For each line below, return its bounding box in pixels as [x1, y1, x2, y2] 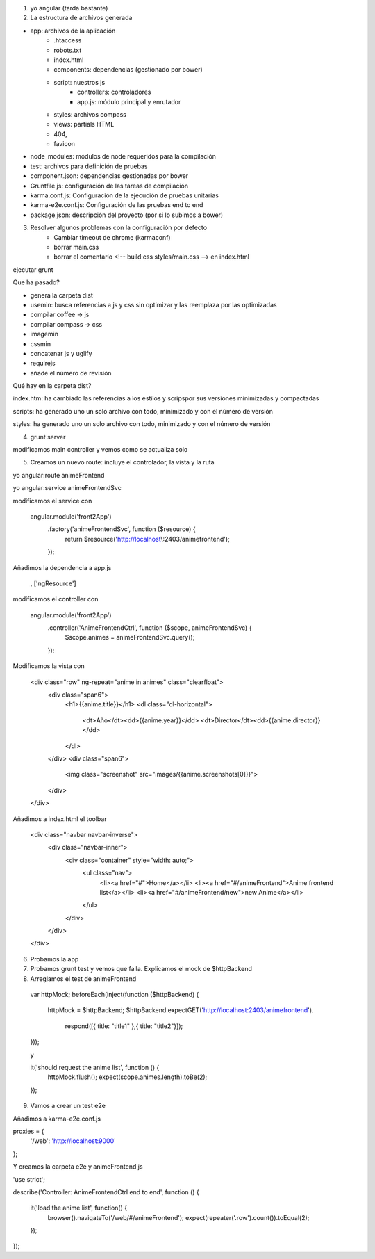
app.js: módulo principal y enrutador [77, 97, 181, 106]
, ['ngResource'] [30, 579, 76, 587]
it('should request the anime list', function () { [30, 1063, 160, 1071]
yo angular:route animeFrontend [12, 471, 105, 479]
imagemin [30, 330, 59, 339]
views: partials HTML [53, 120, 115, 129]
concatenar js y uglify [30, 349, 92, 357]
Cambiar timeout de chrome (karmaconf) [53, 233, 171, 241]
